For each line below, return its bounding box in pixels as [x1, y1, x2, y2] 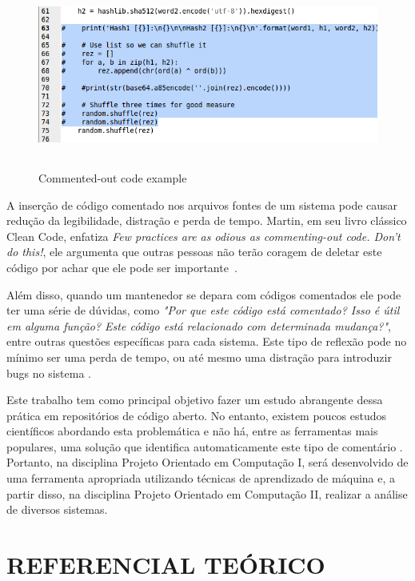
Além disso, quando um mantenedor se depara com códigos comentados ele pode [6, 286, 401, 303]
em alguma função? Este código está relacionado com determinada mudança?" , [6, 317, 391, 334]
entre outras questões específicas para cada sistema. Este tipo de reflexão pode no [6, 333, 407, 350]
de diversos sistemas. [6, 501, 108, 518]
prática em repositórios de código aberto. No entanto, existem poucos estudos [6, 407, 387, 423]
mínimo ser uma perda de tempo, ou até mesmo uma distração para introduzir [6, 348, 392, 365]
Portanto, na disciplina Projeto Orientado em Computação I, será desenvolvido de [6, 454, 409, 471]
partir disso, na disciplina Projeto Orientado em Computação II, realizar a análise [6, 485, 408, 502]
